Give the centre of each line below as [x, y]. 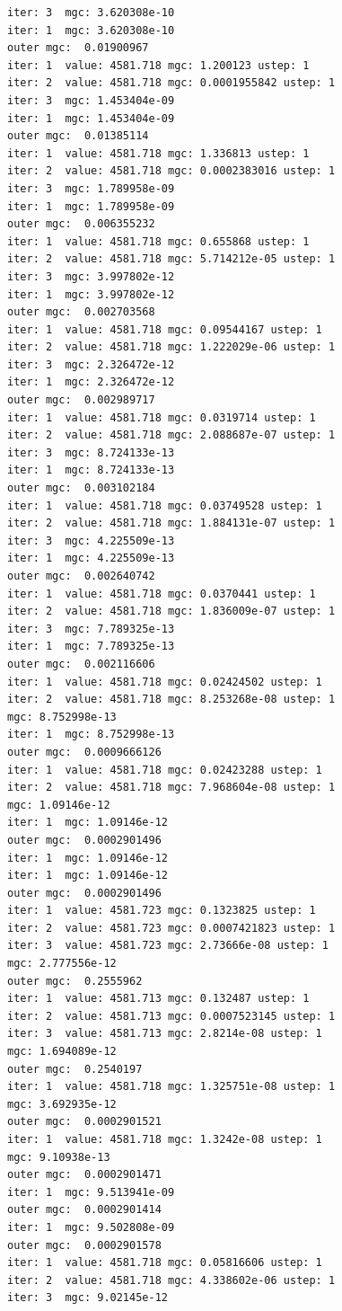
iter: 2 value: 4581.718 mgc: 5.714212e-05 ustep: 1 [171, 259]
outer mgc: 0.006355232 [81, 224]
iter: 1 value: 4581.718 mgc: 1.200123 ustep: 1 [158, 65]
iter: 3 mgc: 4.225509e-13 [91, 540]
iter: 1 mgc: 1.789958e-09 [91, 206]
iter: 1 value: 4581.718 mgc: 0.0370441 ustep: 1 [162, 593]
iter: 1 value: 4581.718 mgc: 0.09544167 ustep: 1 [165, 329]
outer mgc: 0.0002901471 [84, 1175]
